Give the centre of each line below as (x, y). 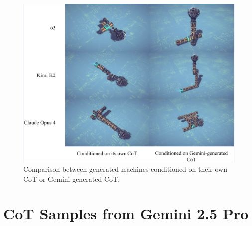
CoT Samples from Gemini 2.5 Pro (126, 213)
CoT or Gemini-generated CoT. (72, 179)
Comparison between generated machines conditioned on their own (125, 169)
